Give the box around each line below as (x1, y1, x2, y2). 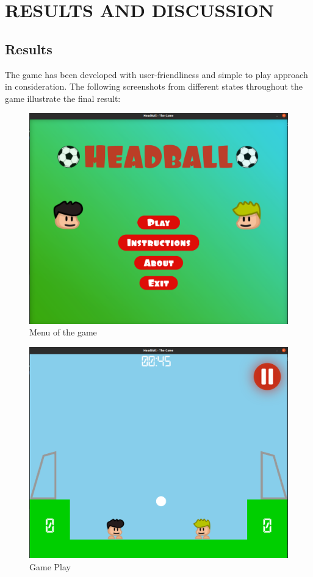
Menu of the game (29, 326, 97, 339)
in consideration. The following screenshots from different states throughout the (5, 80, 303, 93)
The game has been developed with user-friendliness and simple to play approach (5, 68, 308, 81)
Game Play (29, 561, 71, 573)
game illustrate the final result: (5, 91, 121, 104)
